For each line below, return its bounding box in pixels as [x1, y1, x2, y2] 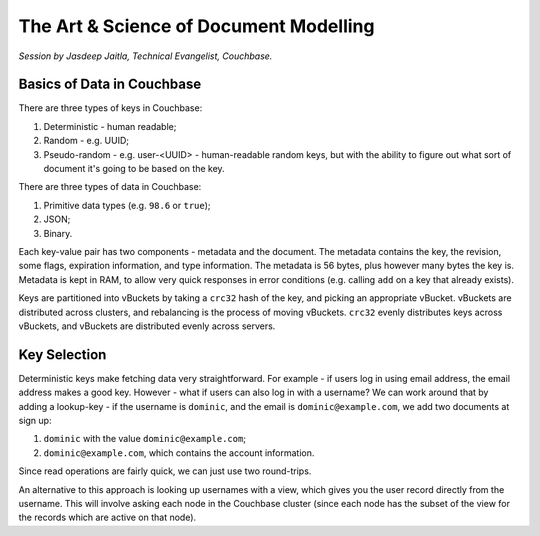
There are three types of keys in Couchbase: [18, 102, 203, 114]
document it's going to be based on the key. [43, 163, 225, 175]
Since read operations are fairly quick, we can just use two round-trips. [18, 465, 312, 477]
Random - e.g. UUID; [43, 135, 130, 147]
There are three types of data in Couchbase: [18, 181, 202, 193]
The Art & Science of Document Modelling [18, 15, 375, 37]
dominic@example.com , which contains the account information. [43, 446, 315, 459]
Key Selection [18, 346, 107, 363]
